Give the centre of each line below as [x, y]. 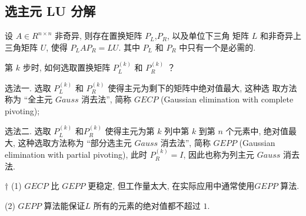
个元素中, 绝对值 [257, 131]
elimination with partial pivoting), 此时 [76, 154]
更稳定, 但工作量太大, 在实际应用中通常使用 [171, 186]
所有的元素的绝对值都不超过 [147, 205]
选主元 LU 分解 [50, 11]
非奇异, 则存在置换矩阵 [99, 36]
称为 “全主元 [29, 99]
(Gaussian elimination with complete [227, 99]
